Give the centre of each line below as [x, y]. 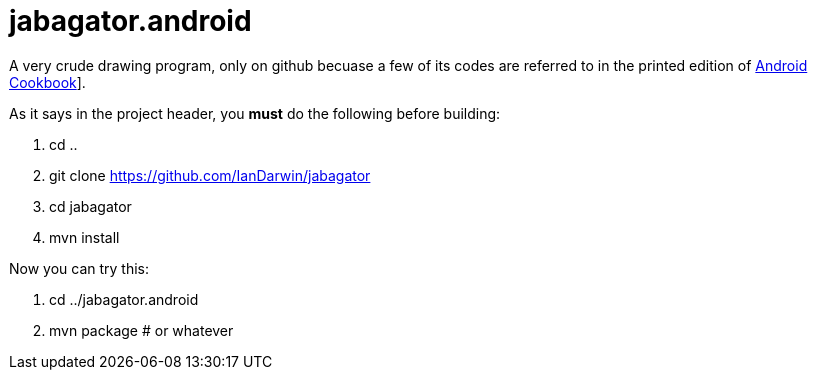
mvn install [84, 237]
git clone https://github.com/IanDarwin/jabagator [210, 175]
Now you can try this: [79, 268]
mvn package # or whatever [141, 330]
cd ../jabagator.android [124, 299]
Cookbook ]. [47, 82]
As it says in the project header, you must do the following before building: [255, 113]
